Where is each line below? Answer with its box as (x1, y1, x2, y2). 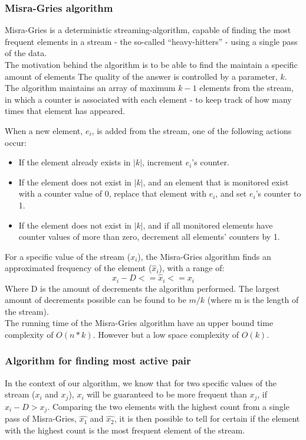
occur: (5, 136, 27, 148)
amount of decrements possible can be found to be (5, 294, 186, 306)
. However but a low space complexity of (93, 328, 239, 340)
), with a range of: (159, 262, 225, 274)
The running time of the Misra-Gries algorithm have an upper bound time (5, 317, 274, 329)
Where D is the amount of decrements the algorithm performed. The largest (5, 282, 280, 294)
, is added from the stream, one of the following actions (91, 124, 292, 136)
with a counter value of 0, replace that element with (18, 187, 206, 200)
